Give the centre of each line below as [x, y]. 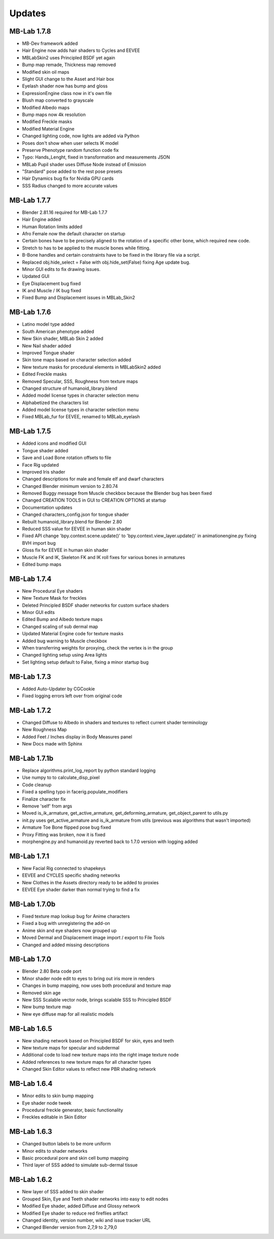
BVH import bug [39, 543]
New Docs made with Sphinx [52, 744]
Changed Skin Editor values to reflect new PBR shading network [89, 1069]
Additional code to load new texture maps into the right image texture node [100, 1055]
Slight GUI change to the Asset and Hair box [68, 79]
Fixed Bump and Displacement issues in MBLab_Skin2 [79, 298]
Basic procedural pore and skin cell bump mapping [75, 1158]
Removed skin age [41, 993]
